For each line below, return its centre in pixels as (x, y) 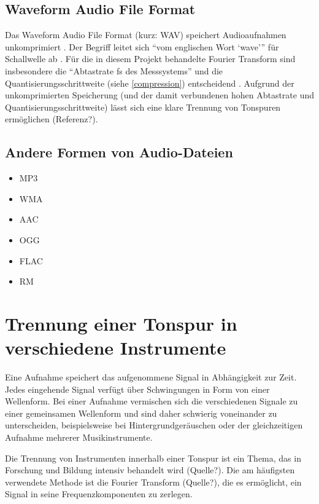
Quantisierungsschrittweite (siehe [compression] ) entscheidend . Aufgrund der (150, 83)
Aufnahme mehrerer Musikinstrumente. (79, 437)
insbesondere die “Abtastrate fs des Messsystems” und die (114, 70)
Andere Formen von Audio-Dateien (119, 152)
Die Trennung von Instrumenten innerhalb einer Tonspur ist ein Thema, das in (153, 458)
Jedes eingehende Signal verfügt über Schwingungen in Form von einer (137, 389)
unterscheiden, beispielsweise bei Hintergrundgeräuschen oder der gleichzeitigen (154, 425)
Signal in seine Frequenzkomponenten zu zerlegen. (99, 494)
